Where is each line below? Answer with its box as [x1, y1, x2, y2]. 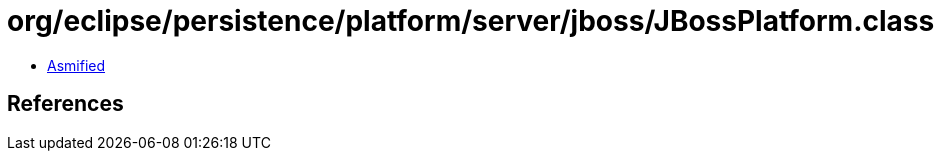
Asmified [47, 56, 106, 74]
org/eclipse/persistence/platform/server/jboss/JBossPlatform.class [7, 4, 935, 38]
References [7, 91, 124, 117]
